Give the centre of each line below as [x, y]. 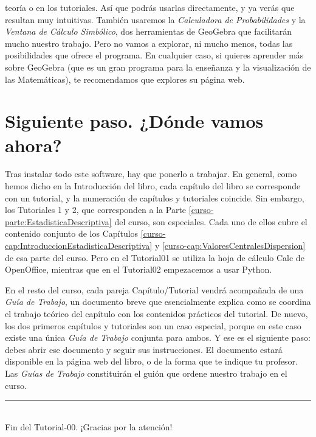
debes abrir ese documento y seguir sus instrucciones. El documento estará [144, 349]
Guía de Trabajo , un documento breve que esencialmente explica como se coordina [158, 302]
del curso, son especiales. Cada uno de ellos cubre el [211, 221]
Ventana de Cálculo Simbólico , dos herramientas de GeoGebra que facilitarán [149, 31]
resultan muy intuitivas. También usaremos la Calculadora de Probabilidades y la [155, 19]
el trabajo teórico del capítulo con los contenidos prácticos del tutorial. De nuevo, [156, 313]
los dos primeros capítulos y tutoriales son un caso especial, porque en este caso [153, 325]
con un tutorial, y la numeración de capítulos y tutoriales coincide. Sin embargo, [155, 198]
